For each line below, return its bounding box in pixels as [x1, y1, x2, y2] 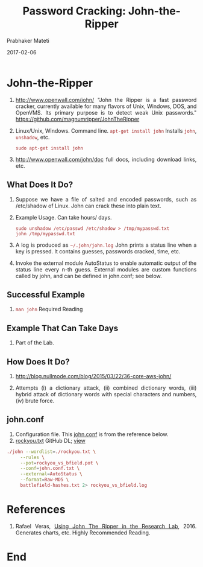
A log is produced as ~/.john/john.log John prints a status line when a [15, 241, 197, 249]
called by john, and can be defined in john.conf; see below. [15, 272, 162, 279]
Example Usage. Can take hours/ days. [15, 214, 112, 221]
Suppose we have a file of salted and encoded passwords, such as [15, 195, 197, 203]
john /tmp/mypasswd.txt [15, 230, 75, 236]
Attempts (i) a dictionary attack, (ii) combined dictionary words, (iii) [15, 384, 197, 391]
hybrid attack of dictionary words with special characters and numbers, [15, 390, 197, 398]
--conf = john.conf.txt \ [20, 466, 80, 472]
